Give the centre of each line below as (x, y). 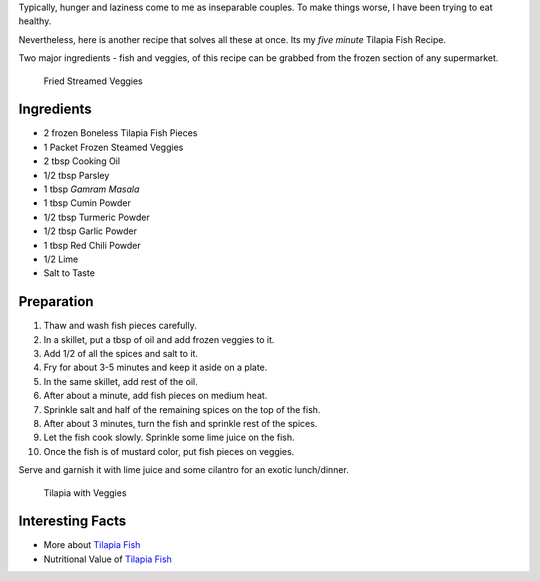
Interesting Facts (72, 521)
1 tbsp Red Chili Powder (92, 245)
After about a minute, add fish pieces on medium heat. (155, 396)
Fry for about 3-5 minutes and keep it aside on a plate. (155, 367)
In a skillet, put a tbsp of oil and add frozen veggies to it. (159, 339)
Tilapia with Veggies (85, 492)
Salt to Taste (69, 273)
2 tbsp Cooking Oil (81, 161)
